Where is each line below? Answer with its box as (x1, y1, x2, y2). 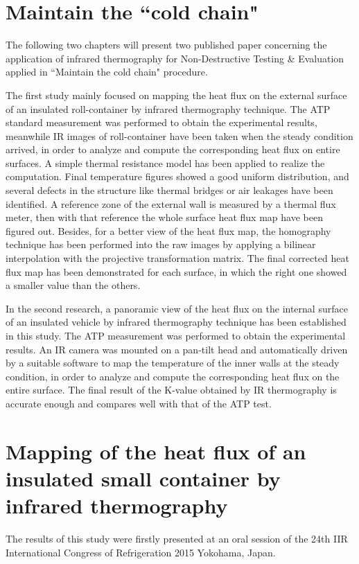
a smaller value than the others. (6, 278, 141, 292)
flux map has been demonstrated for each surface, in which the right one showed (6, 264, 347, 279)
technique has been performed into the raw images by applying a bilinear (6, 237, 316, 252)
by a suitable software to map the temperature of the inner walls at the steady (6, 355, 340, 370)
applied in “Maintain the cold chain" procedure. (6, 64, 208, 79)
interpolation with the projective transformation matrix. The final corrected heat (6, 251, 349, 265)
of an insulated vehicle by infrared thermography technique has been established (6, 315, 347, 329)
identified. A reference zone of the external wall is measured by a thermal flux (6, 196, 336, 211)
